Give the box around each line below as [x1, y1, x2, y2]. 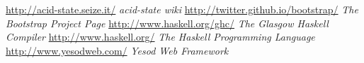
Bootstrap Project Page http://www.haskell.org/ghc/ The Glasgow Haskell [6, 15, 329, 30]
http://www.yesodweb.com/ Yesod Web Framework [6, 43, 229, 57]
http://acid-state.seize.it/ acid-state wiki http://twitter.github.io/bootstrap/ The [6, 2, 358, 16]
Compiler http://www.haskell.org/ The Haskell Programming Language [6, 29, 315, 44]
